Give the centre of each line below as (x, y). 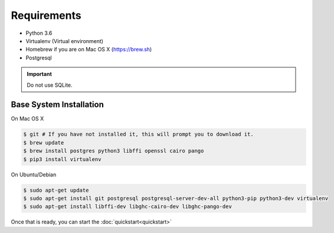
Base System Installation (58, 105)
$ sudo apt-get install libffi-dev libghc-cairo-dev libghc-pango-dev (128, 207)
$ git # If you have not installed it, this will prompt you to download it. (138, 134)
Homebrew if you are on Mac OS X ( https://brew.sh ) (89, 50)
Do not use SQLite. (50, 85)
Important (40, 74)
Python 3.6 (39, 33)
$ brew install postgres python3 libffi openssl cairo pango (114, 151)
